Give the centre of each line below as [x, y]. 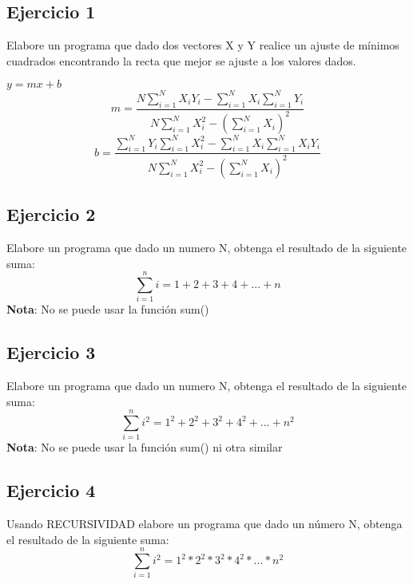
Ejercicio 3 [51, 352]
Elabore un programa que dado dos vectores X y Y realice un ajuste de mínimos [203, 45]
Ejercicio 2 [51, 214]
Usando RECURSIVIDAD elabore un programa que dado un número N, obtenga [205, 524]
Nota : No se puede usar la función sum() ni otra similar [145, 447]
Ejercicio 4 [51, 490]
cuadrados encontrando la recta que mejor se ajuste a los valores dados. [181, 60]
